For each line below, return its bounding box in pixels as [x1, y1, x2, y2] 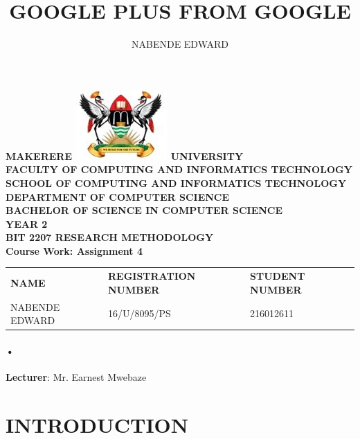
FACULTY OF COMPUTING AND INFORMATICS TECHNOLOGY [6, 162, 352, 177]
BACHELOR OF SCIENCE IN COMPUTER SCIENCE [6, 203, 283, 217]
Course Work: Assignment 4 [6, 243, 143, 258]
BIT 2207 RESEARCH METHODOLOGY [6, 230, 214, 244]
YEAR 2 [6, 216, 48, 231]
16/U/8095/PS [107, 306, 171, 321]
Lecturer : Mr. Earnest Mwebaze [6, 370, 147, 384]
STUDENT [250, 269, 305, 283]
